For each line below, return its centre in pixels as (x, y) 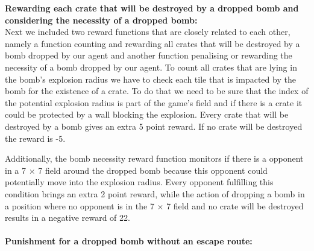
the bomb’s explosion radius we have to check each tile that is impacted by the (150, 79)
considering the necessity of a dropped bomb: (101, 20)
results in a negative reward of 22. (68, 218)
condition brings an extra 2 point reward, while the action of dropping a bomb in (155, 193)
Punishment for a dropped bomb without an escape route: (129, 241)
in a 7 (15, 170)
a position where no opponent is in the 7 (80, 205)
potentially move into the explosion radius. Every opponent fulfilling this (139, 182)
